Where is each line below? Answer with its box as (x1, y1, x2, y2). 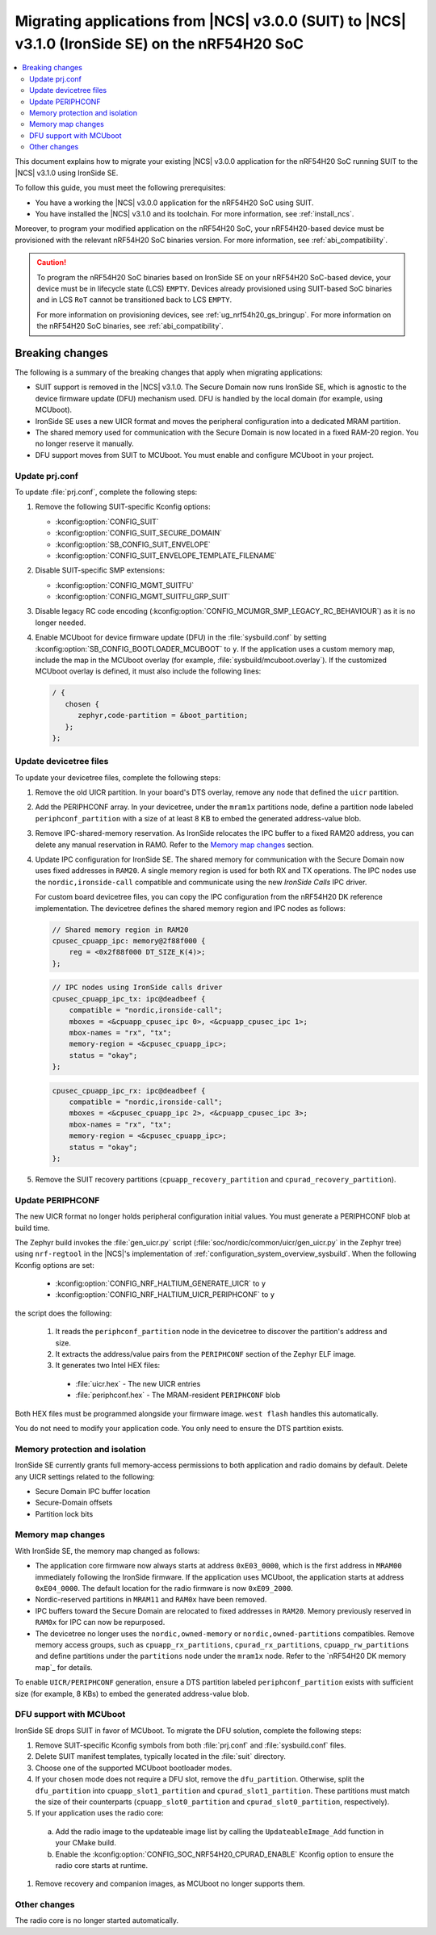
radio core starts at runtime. (55, 1860, 149, 1870)
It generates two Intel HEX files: (55, 1361, 161, 1370)
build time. (15, 1223, 50, 1232)
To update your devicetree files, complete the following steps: (15, 772, 221, 783)
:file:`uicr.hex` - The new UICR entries (75, 1379, 201, 1388)
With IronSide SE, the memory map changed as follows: (15, 1546, 200, 1555)
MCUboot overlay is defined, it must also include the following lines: (35, 666, 262, 676)
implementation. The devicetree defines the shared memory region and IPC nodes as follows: (35, 903, 346, 913)
